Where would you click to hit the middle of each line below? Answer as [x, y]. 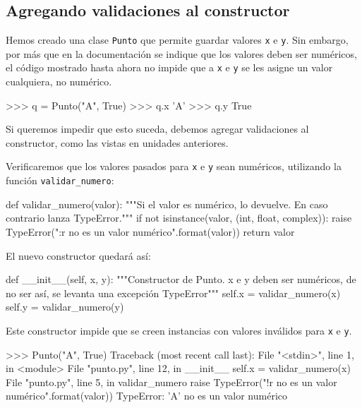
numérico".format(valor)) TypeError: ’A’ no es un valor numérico [147, 396]
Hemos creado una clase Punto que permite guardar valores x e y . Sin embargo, [177, 40]
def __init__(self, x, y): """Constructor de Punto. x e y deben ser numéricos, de [181, 279]
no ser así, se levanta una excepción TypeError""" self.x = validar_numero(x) [173, 293]
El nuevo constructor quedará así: [78, 255]
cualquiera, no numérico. [59, 82]
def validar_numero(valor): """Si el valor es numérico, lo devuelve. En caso [167, 204]
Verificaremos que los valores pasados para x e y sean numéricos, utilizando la [174, 166]
